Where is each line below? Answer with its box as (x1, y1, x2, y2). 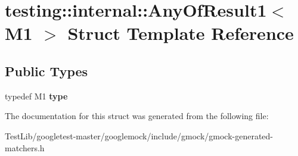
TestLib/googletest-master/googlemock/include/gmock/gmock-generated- (5, 129, 274, 142)
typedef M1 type (5, 89, 68, 102)
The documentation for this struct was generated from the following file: (5, 110, 269, 122)
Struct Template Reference (67, 21, 294, 45)
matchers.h (5, 141, 45, 154)
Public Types (5, 61, 88, 80)
